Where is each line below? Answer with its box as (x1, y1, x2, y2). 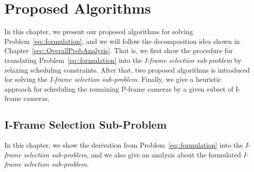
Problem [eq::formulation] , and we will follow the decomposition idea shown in (4, 36, 240, 46)
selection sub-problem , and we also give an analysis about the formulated (23, 149, 241, 159)
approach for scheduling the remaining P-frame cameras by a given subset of (4, 83, 233, 94)
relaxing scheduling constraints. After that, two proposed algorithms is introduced (4, 64, 250, 75)
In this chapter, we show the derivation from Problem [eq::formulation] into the (4, 140, 243, 150)
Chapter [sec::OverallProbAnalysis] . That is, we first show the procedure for (4, 45, 233, 56)
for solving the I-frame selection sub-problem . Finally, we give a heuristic (4, 74, 221, 84)
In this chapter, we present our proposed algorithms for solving (4, 26, 193, 37)
